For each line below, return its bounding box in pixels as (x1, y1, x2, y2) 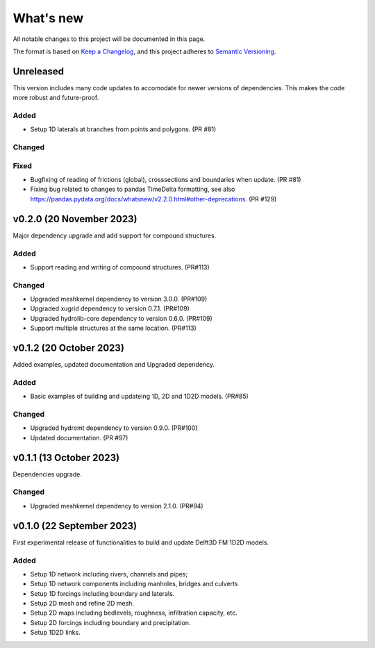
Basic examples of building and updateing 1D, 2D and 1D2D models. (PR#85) (30, 392, 249, 401)
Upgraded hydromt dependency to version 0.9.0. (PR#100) (30, 424, 198, 432)
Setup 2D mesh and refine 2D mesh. (30, 599, 135, 608)
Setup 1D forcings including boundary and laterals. (30, 589, 175, 597)
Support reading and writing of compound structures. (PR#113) (30, 263, 210, 271)
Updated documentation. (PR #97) (30, 433, 128, 442)
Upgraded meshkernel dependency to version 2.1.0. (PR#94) (30, 501, 204, 510)
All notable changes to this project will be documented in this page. (12, 35, 206, 43)
